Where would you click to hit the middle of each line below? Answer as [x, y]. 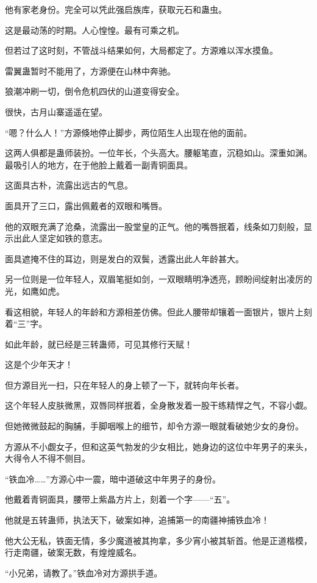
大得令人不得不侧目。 [48, 458]
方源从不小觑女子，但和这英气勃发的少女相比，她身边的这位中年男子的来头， [158, 446]
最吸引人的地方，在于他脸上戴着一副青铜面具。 [99, 164]
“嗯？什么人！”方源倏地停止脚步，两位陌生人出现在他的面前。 [129, 132]
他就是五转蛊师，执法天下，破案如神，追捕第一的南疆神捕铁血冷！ [137, 520]
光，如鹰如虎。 [35, 291]
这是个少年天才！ [39, 364]
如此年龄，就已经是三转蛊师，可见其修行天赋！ [99, 344]
